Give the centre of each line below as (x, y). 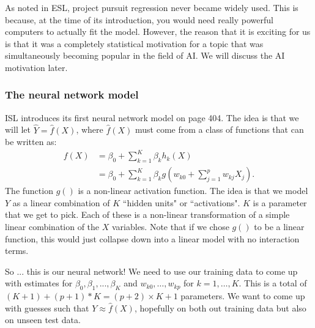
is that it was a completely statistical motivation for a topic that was (134, 43)
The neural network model (72, 95)
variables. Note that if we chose (170, 226)
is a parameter (280, 202)
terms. (17, 251)
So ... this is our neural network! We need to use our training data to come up (151, 271)
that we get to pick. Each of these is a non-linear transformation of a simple (147, 214)
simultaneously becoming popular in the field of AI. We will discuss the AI (145, 55)
